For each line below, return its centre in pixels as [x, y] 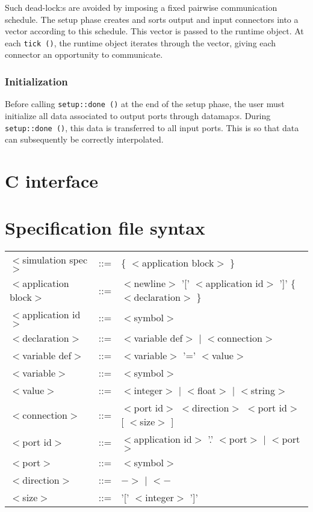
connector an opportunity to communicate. [84, 54]
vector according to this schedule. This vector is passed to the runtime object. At [154, 31]
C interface [52, 180]
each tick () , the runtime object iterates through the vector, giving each [141, 42]
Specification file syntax [105, 228]
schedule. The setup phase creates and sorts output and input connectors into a [152, 19]
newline [150, 283]
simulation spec [55, 260]
